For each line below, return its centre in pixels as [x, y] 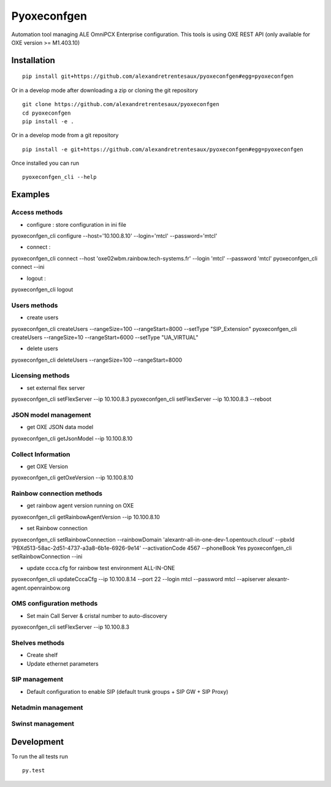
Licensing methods [40, 376]
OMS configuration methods [55, 604]
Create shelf [42, 655]
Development [38, 742]
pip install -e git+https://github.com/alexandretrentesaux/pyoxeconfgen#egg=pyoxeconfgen [163, 149]
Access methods [37, 213]
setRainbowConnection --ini [47, 557]
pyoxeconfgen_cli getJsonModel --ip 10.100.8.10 [72, 438]
